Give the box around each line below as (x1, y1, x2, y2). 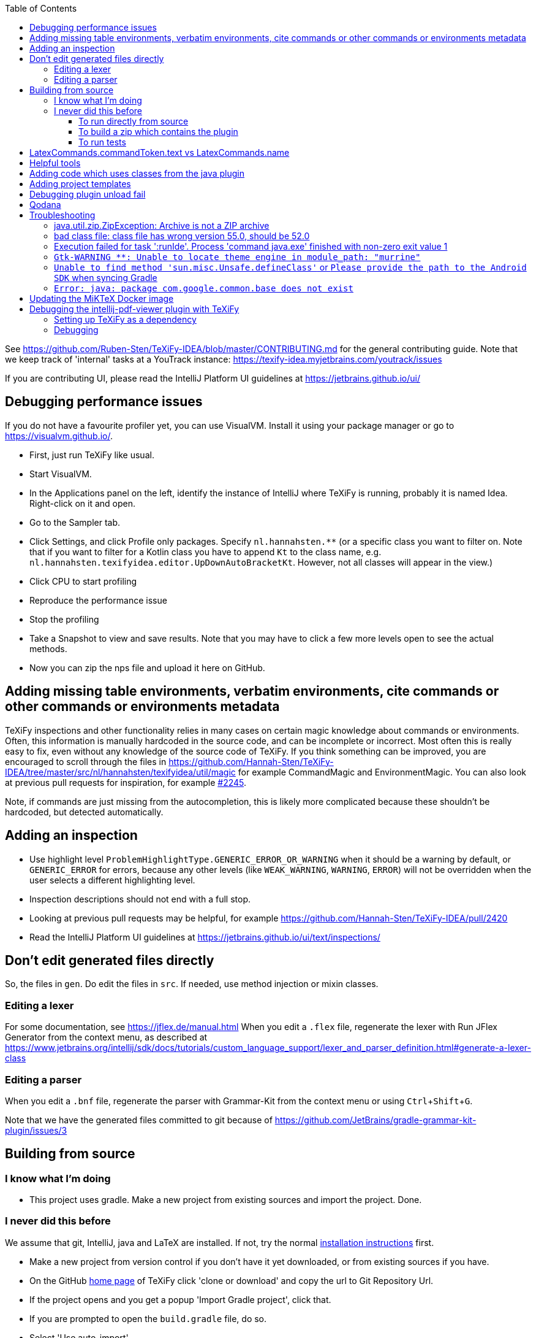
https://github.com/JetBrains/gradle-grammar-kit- (274, 1114, 477, 1125)
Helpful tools (29, 158, 81, 168)
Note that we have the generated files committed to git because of (5, 1114, 273, 1125)
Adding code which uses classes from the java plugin (29, 168, 244, 179)
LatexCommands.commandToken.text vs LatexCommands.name (29, 147, 290, 158)
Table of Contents (5, 3, 77, 13)
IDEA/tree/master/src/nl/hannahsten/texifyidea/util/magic (5, 766, 236, 777)
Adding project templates (29, 179, 131, 189)
